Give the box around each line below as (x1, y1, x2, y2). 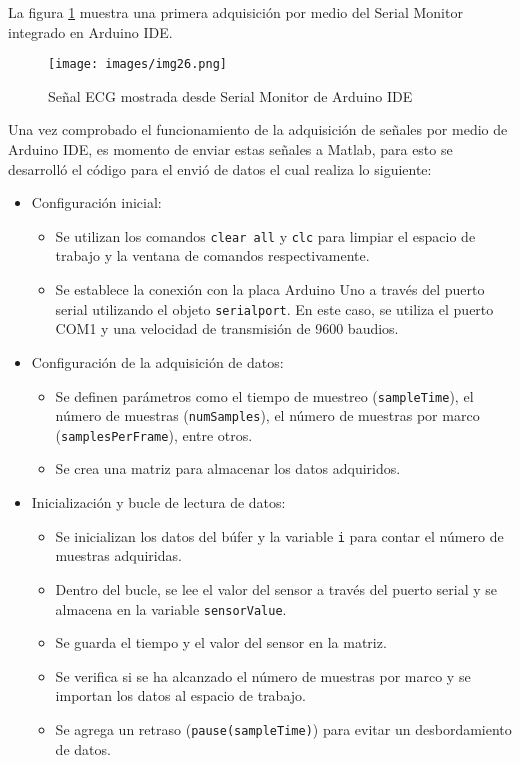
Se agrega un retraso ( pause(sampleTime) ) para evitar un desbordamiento (55, 718, 512, 739)
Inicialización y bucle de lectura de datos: (31, 492, 286, 513)
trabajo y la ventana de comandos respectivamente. (55, 245, 370, 266)
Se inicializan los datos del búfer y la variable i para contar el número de (55, 525, 504, 546)
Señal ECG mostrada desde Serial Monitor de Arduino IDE (48, 85, 413, 106)
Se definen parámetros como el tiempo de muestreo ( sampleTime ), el (55, 385, 474, 406)
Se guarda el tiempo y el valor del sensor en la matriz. (55, 632, 387, 653)
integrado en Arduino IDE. (8, 21, 173, 42)
